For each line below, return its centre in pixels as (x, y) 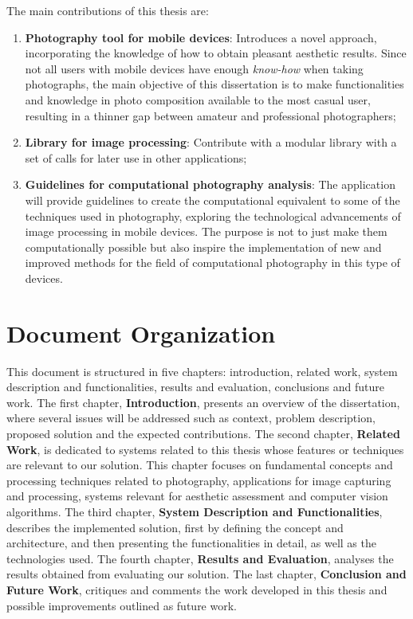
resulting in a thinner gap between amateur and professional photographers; (210, 115)
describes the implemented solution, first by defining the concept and (175, 527)
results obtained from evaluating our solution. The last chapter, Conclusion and (206, 574)
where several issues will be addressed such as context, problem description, (191, 418)
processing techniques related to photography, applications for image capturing (199, 480)
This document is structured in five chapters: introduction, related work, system (202, 371)
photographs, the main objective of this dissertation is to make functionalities (214, 84)
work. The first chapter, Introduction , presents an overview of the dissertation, (203, 402)
